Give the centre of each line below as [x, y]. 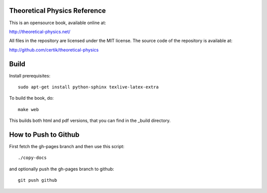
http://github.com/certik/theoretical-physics [54, 50]
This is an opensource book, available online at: [58, 23]
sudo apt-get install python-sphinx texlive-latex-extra [89, 87]
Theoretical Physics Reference [58, 11]
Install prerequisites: [30, 76]
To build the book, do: [31, 98]
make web [28, 109]
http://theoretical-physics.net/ [40, 32]
